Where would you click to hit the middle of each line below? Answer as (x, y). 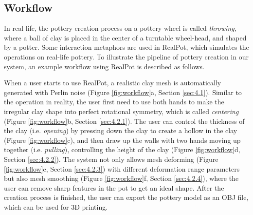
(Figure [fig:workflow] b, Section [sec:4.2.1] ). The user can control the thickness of (124, 121)
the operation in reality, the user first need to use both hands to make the (114, 102)
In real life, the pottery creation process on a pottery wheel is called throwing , (120, 28)
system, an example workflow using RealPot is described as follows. (104, 66)
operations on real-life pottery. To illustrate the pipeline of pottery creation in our (126, 56)
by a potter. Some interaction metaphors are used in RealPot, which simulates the (126, 47)
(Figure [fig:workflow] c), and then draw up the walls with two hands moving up (122, 140)
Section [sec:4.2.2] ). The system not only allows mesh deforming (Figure (111, 159)
